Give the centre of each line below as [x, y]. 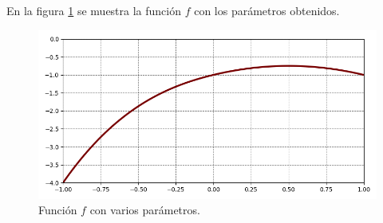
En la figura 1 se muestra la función [94, 10]
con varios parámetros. [145, 210]
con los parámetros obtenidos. [267, 10]
